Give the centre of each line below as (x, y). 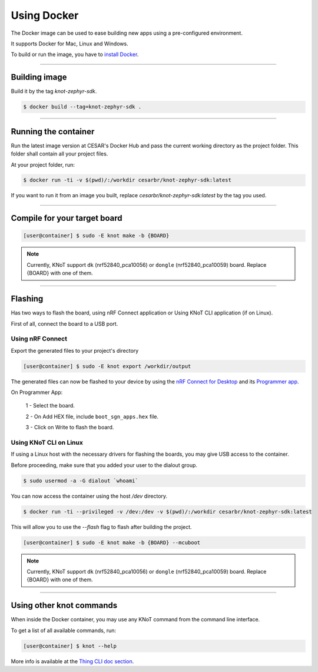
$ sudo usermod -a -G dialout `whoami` (81, 481)
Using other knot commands (64, 606)
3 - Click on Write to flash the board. (70, 428)
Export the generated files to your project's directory (75, 350)
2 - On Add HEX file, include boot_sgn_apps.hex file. (92, 416)
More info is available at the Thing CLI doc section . (72, 661)
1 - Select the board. (50, 406)
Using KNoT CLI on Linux (47, 442)
